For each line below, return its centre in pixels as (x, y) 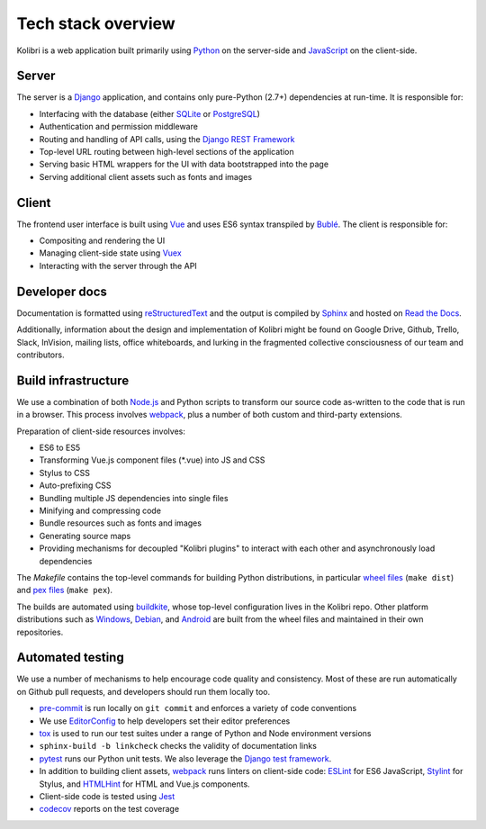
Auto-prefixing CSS (75, 485)
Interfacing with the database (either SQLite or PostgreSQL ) (150, 113)
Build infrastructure (73, 380)
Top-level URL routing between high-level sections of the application (166, 152)
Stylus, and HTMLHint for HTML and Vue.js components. (145, 784)
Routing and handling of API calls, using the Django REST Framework (167, 139)
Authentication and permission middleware (118, 127)
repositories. (40, 632)
